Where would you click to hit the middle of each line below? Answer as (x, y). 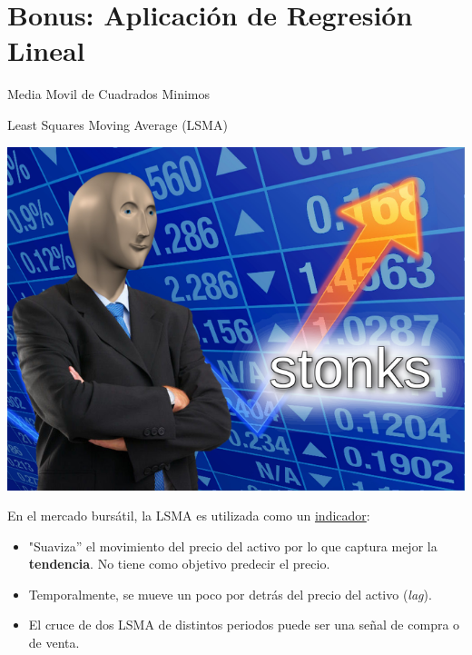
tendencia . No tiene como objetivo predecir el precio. (179, 564)
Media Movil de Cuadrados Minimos (109, 94)
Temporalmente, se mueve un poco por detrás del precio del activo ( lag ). (230, 594)
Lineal (46, 50)
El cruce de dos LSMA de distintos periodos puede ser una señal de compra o (244, 625)
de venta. (54, 643)
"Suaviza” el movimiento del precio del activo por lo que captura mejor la (233, 546)
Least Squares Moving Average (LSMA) (118, 124)
